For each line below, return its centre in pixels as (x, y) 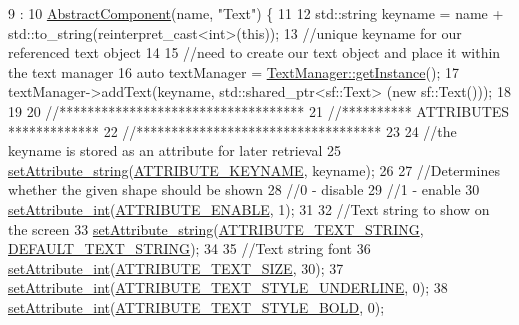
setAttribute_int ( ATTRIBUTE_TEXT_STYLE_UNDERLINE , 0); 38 (228, 287)
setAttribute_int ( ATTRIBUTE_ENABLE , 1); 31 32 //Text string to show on (249, 208)
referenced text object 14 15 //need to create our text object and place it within (254, 52)
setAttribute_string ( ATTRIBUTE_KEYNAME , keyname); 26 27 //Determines (254, 169)
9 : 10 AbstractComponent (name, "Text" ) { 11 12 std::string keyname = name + (256, 13)
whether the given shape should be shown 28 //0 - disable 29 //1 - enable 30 (244, 189)
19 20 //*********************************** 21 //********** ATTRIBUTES (259, 110)
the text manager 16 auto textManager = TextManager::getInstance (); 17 (233, 71)
